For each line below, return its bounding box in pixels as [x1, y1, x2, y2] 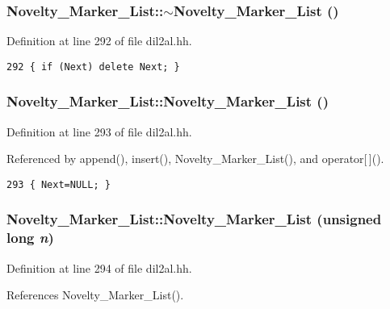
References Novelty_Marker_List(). [6, 286, 184, 303]
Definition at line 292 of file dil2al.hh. [6, 32, 192, 49]
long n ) [6, 228, 54, 248]
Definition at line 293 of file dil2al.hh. [6, 123, 192, 140]
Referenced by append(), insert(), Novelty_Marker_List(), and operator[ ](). [6, 150, 384, 167]
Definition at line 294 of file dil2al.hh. [6, 259, 192, 276]
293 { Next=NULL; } [6, 178, 111, 190]
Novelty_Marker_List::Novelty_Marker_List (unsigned [6, 209, 382, 229]
